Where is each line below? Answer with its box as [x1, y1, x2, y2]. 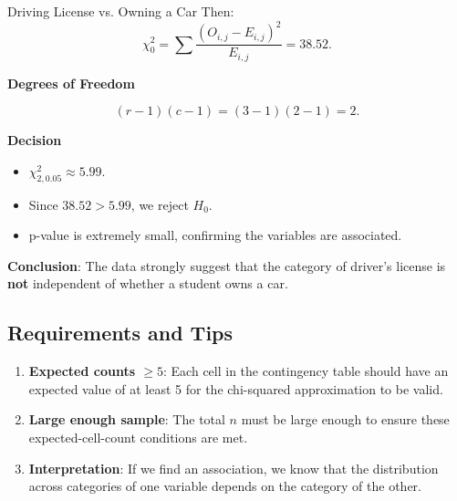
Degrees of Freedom [7, 73, 135, 92]
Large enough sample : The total [28, 410, 225, 429]
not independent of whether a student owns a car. [7, 274, 288, 293]
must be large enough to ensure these [241, 410, 450, 429]
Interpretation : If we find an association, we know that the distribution [28, 458, 439, 477]
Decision [7, 130, 62, 150]
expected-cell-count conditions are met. [28, 427, 248, 446]
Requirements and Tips [7, 318, 234, 347]
